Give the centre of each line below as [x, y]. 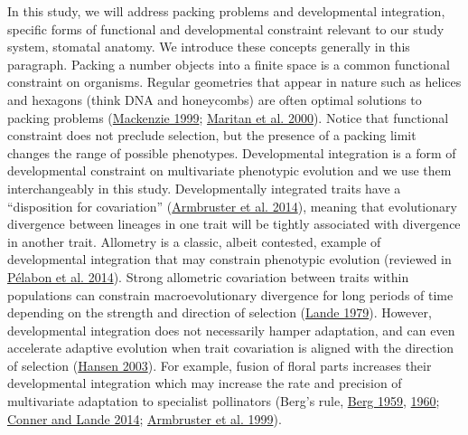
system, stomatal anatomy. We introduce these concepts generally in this [209, 47]
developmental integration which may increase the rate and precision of [205, 383]
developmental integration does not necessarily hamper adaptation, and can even [231, 330]
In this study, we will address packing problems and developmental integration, [226, 11]
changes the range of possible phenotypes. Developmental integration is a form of [232, 152]
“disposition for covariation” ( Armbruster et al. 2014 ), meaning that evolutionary [232, 206]
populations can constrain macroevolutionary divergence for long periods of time [230, 294]
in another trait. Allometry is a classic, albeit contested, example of [194, 241]
